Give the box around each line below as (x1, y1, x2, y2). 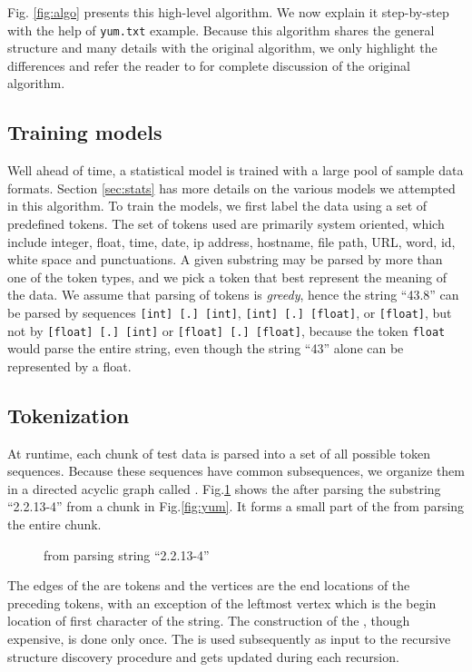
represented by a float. (7, 356, 132, 375)
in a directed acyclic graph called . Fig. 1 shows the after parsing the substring (7, 479, 441, 498)
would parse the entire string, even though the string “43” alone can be (7, 339, 404, 358)
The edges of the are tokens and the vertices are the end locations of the (7, 576, 410, 595)
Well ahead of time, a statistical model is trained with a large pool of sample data (7, 161, 464, 180)
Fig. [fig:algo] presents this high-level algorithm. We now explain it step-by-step (7, 3, 449, 21)
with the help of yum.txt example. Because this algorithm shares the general (7, 20, 435, 39)
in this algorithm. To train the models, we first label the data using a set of (7, 196, 428, 215)
